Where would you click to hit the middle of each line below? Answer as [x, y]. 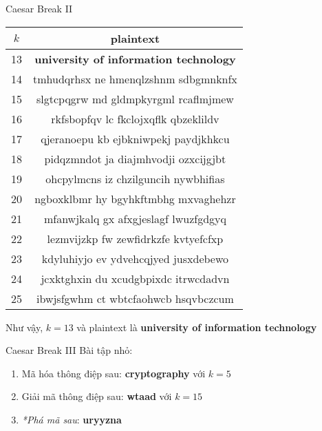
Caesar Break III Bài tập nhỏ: [69, 350]
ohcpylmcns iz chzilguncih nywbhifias [135, 178]
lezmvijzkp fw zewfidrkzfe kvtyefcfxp [135, 238]
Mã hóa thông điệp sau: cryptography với [114, 373]
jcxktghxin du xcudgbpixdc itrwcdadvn [135, 278]
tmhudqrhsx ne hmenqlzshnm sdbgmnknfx [135, 78]
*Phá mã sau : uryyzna [72, 419]
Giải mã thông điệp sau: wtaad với [97, 396]
